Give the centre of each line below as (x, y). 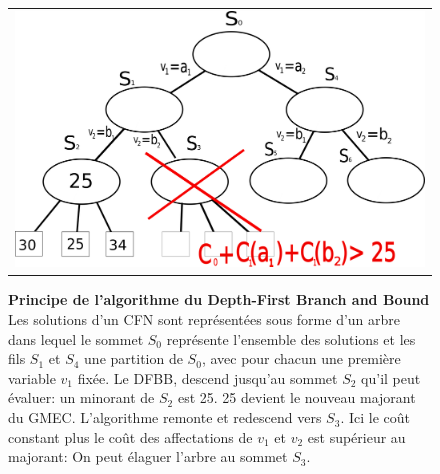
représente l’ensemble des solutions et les (291, 338)
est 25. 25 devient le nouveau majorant (296, 397)
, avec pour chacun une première (301, 358)
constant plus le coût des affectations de (130, 436)
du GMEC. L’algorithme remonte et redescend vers (165, 417)
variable (32, 377)
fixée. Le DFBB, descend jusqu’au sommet (207, 377)
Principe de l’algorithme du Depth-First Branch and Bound (219, 299)
